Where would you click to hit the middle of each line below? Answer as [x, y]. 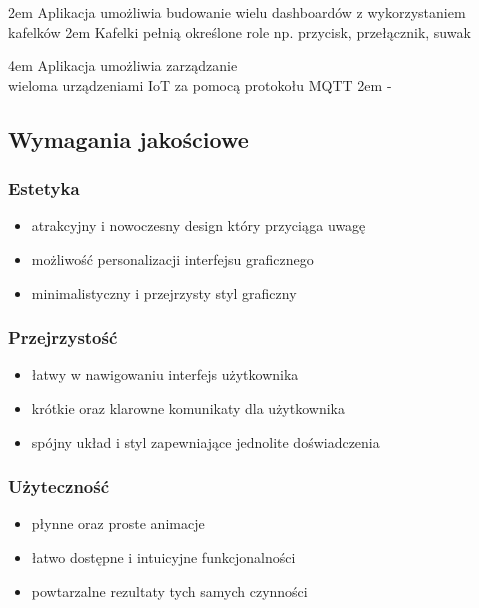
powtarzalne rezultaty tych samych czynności [169, 590]
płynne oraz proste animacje [118, 523]
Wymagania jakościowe [128, 138]
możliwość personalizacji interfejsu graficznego [172, 258]
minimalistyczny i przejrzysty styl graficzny [164, 292]
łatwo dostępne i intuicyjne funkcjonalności [163, 556]
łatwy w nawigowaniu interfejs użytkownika [165, 374]
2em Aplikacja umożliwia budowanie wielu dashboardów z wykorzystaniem [237, 12]
